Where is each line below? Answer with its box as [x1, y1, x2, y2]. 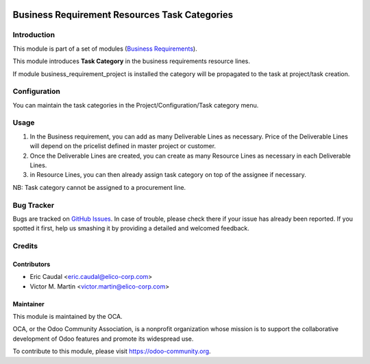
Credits [12, 241, 38, 251]
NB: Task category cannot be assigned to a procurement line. [12, 183, 186, 191]
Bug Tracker [12, 200, 55, 210]
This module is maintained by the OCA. [12, 313, 123, 321]
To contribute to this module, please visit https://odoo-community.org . [12, 347, 212, 356]
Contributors [12, 260, 51, 268]
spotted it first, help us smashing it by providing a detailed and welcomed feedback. [12, 224, 249, 232]
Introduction [12, 30, 55, 40]
